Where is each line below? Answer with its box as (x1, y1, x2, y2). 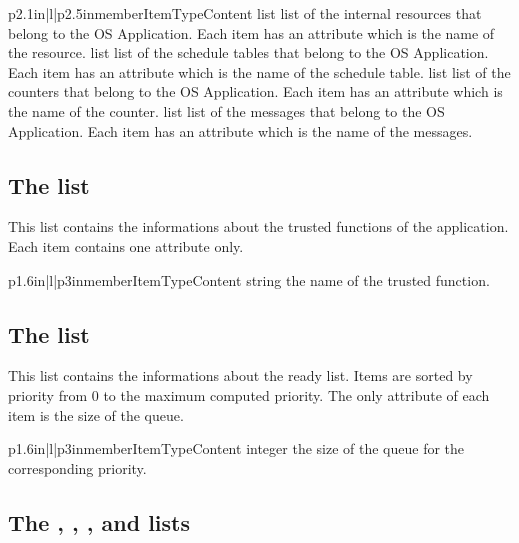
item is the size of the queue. (8, 404, 184, 425)
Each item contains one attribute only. (8, 235, 244, 256)
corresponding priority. (8, 457, 147, 478)
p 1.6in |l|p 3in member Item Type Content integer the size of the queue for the (8, 438, 465, 459)
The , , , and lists (8, 506, 191, 537)
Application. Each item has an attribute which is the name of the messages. (8, 120, 473, 141)
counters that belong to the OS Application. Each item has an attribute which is (8, 81, 503, 102)
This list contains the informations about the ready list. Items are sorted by (8, 365, 473, 386)
